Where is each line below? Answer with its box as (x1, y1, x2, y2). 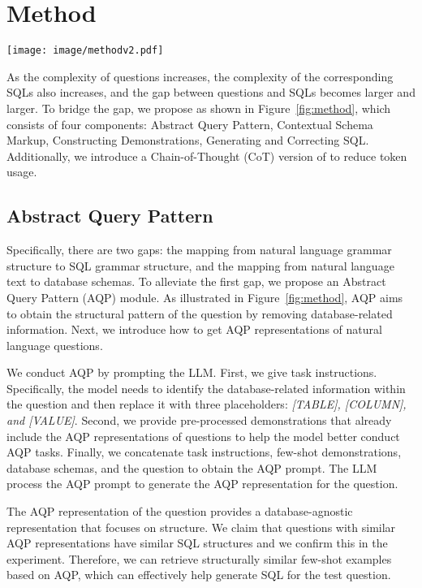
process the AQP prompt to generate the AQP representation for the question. (6, 475, 398, 492)
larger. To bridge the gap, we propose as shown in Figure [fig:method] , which (6, 99, 391, 116)
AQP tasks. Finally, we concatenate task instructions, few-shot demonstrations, (6, 443, 402, 460)
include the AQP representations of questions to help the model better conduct (6, 427, 400, 444)
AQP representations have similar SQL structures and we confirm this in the (6, 534, 388, 551)
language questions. (6, 336, 103, 353)
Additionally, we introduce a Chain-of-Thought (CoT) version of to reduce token (6, 147, 407, 164)
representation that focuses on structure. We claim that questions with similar (6, 518, 396, 535)
